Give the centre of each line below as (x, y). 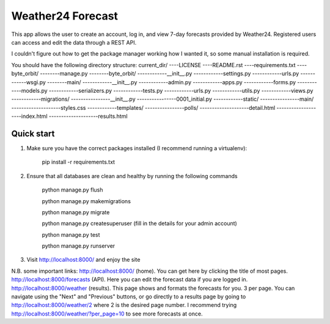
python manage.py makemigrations (86, 201)
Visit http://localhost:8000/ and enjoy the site (83, 260)
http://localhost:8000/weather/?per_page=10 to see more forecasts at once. (107, 314)
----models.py (30, 90)
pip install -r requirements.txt (79, 162)
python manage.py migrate (76, 212)
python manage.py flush (72, 190)
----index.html (30, 117)
